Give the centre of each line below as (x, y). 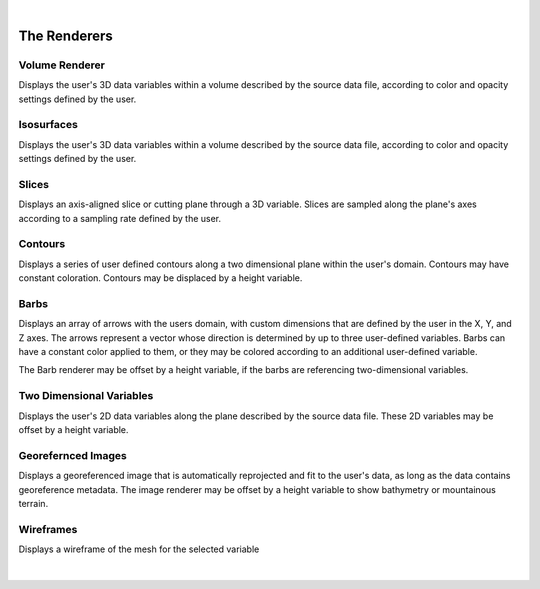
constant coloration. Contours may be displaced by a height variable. (160, 278)
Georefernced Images (72, 455)
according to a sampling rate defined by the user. (120, 218)
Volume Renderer (61, 65)
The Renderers (66, 35)
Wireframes (48, 529)
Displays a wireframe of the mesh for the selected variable (139, 549)
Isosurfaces (48, 125)
